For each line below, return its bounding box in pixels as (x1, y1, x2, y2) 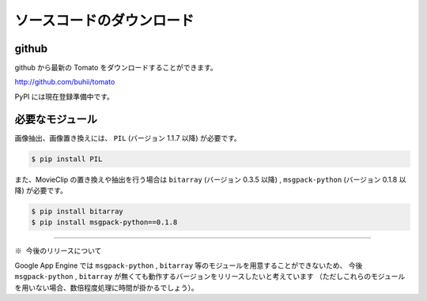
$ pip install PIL (31, 154, 103, 164)
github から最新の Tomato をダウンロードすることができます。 (14, 63, 217, 73)
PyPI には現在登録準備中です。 (14, 92, 115, 101)
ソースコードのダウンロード (14, 12, 195, 29)
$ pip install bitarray (31, 207, 124, 216)
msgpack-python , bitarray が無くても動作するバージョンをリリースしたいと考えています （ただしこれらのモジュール (14, 272, 406, 281)
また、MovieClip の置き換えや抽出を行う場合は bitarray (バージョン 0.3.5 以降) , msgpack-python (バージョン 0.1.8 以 (14, 175, 406, 184)
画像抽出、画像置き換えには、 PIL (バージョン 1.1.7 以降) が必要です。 (14, 133, 241, 142)
